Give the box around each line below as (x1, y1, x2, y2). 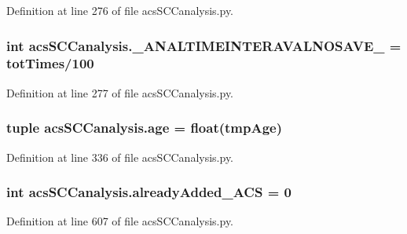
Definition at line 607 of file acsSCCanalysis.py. (6, 213, 234, 229)
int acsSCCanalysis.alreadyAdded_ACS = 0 (6, 182, 291, 202)
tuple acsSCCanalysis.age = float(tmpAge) (6, 118, 283, 137)
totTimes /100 (6, 53, 94, 73)
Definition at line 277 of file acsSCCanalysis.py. (6, 84, 234, 101)
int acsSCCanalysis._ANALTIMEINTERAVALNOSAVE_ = (6, 35, 401, 55)
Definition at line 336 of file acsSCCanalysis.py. (6, 148, 234, 165)
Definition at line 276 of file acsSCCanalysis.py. (6, 2, 234, 18)
